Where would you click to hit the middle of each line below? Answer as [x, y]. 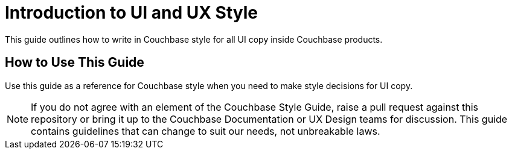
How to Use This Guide [75, 63]
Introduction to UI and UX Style [132, 13]
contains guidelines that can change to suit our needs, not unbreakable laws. [206, 131]
